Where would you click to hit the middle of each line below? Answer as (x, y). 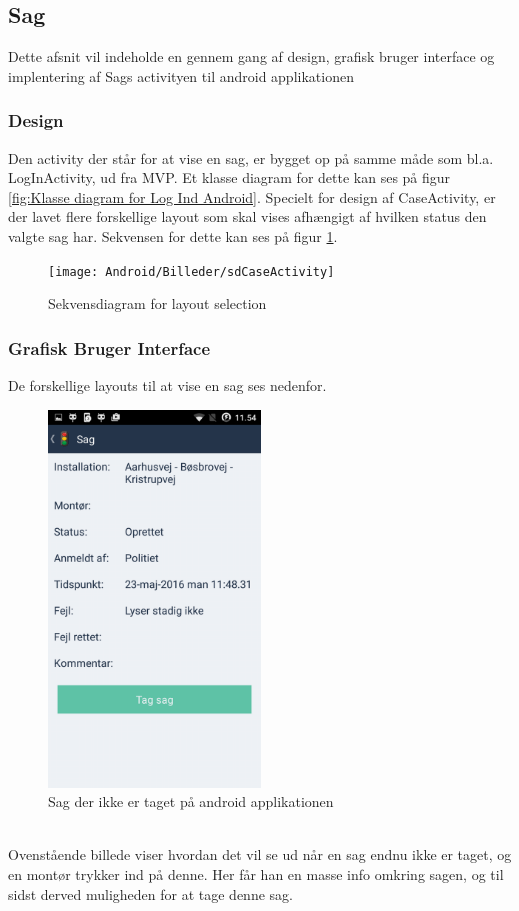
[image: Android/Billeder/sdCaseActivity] (191, 271)
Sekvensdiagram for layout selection (157, 303)
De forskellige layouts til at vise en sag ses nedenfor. (167, 385)
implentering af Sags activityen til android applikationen (181, 75)
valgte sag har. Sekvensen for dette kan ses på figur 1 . (173, 235)
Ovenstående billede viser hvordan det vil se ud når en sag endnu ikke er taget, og (260, 854)
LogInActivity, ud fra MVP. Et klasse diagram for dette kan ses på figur (229, 177)
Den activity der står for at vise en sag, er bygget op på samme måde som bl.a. (251, 157)
